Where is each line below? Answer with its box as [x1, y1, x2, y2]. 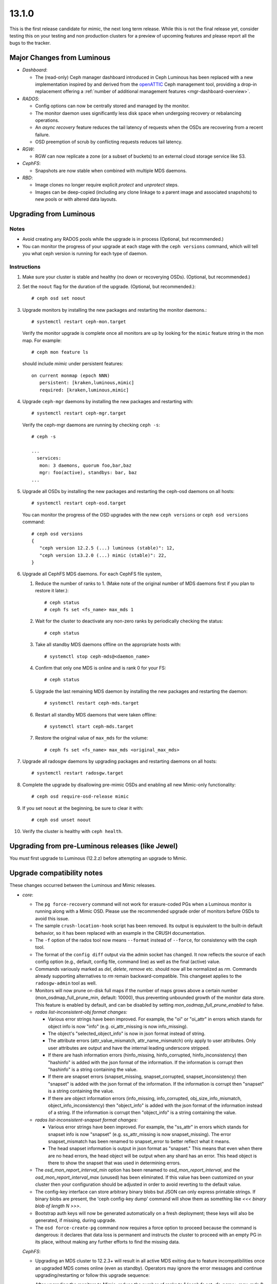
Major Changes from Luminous [9, 53, 111, 62]
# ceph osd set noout [31, 295, 86, 301]
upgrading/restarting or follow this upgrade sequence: [35, 1272, 150, 1278]
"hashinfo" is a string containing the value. [48, 1066, 138, 1073]
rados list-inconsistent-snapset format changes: [35, 1117, 138, 1123]
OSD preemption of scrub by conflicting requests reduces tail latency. [35, 139, 183, 145]
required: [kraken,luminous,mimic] [39, 387, 129, 393]
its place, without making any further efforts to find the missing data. [35, 1239, 180, 1245]
